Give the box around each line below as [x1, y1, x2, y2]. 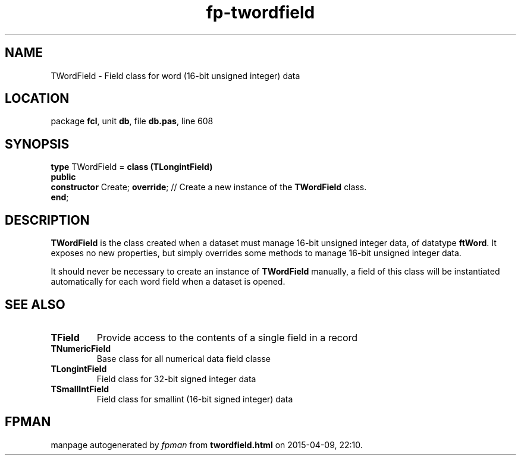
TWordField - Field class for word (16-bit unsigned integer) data [51, 70, 300, 81]
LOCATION [5, 91, 70, 106]
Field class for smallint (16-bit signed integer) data [96, 393, 293, 404]
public [51, 172, 76, 182]
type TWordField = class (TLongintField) [51, 162, 213, 172]
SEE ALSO [5, 297, 65, 312]
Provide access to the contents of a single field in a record [96, 331, 358, 344]
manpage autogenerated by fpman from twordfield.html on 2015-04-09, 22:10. [51, 439, 363, 450]
